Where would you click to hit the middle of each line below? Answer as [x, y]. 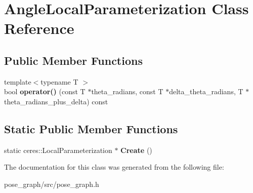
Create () [136, 150]
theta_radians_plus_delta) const [56, 101]
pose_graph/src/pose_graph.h [52, 184]
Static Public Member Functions [91, 128]
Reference [39, 28]
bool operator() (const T [45, 91]
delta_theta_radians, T [206, 91]
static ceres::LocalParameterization [58, 150]
